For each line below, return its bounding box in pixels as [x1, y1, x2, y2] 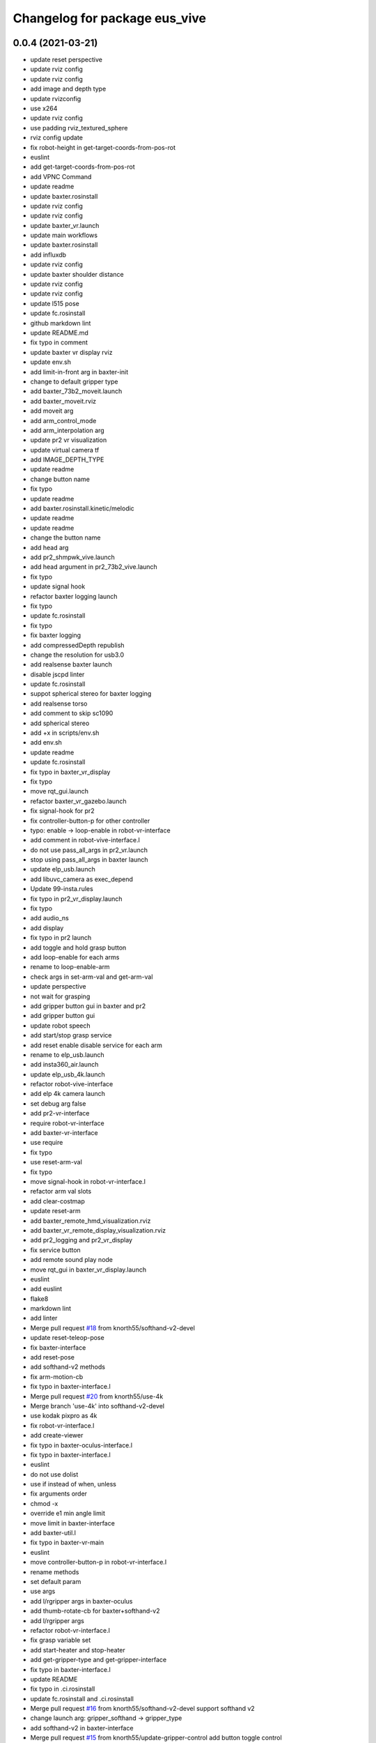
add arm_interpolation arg [30, 426, 104, 434]
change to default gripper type [30, 377, 118, 386]
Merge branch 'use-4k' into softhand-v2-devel [30, 1401, 165, 1410]
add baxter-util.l [30, 1529, 77, 1537]
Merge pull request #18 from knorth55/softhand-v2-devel [30, 1323, 195, 1332]
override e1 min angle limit [30, 1509, 106, 1518]
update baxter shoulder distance [30, 270, 125, 278]
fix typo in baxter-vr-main [30, 1538, 104, 1547]
